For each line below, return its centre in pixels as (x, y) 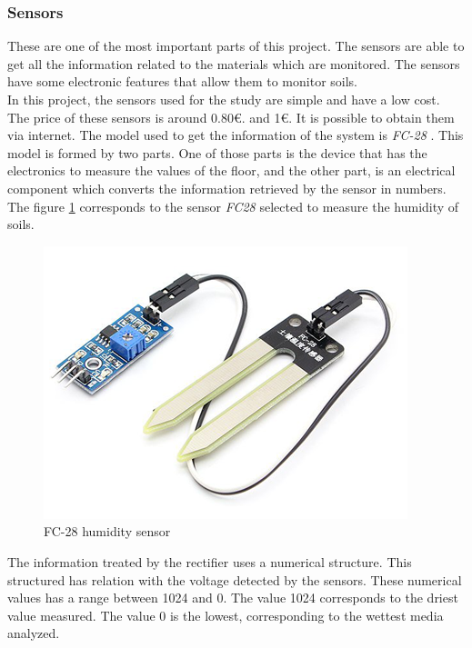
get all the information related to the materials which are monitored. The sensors (234, 63)
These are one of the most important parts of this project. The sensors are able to (236, 46)
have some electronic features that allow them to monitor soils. (182, 81)
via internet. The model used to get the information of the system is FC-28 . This (236, 135)
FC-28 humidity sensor (107, 531)
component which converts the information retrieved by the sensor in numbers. (227, 188)
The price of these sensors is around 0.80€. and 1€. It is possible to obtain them (231, 117)
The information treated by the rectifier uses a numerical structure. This (210, 561)
